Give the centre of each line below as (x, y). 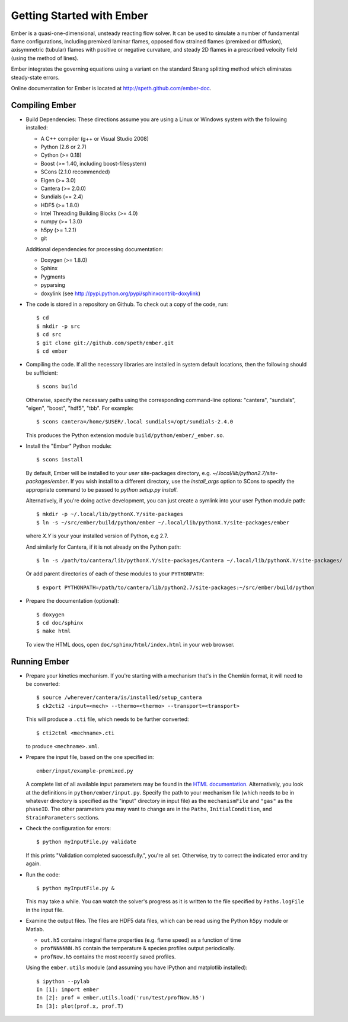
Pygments (53, 277)
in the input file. (45, 910)
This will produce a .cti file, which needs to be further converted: (107, 719)
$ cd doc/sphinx (60, 623)
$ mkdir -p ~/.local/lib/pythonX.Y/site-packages (110, 514)
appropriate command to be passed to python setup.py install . (102, 489)
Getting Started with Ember (79, 15)
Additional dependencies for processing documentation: (95, 249)
